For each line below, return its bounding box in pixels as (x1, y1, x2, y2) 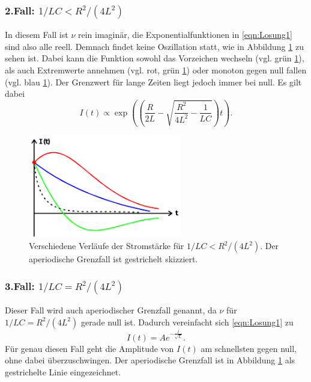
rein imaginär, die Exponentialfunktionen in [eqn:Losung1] (77, 28, 292, 41)
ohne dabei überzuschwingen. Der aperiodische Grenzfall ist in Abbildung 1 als (5, 354, 295, 366)
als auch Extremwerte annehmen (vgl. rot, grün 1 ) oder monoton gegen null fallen (5, 64, 307, 76)
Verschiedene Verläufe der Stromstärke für (29, 239, 184, 252)
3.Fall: (5, 279, 35, 293)
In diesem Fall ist (5, 28, 68, 41)
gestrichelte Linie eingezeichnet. (5, 365, 121, 378)
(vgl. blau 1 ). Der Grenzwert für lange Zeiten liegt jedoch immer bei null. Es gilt (5, 75, 302, 88)
